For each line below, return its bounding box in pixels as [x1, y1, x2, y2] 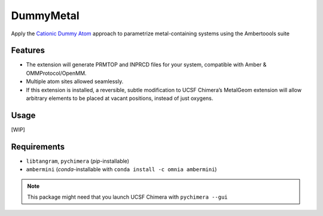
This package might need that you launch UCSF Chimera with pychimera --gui [27, 193, 228, 200]
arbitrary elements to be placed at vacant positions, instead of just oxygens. [26, 95, 214, 102]
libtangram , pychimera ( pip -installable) [26, 157, 130, 165]
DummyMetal [11, 9, 80, 22]
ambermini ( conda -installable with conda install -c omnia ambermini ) [26, 166, 217, 173]
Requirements [11, 141, 65, 152]
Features [11, 45, 45, 56]
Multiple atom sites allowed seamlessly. [26, 78, 124, 85]
